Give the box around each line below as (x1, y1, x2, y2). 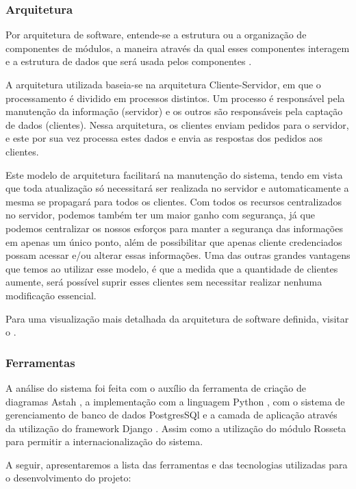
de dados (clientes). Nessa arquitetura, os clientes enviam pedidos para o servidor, (5, 117, 349, 131)
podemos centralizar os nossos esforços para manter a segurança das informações (5, 221, 343, 235)
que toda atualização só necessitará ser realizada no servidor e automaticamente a (5, 181, 349, 195)
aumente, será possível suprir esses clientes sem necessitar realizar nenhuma (5, 275, 322, 289)
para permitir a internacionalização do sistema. (5, 434, 203, 449)
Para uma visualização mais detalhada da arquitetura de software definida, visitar (5, 311, 349, 325)
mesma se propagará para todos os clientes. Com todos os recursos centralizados (5, 194, 342, 208)
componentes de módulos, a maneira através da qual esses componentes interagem (5, 40, 350, 55)
